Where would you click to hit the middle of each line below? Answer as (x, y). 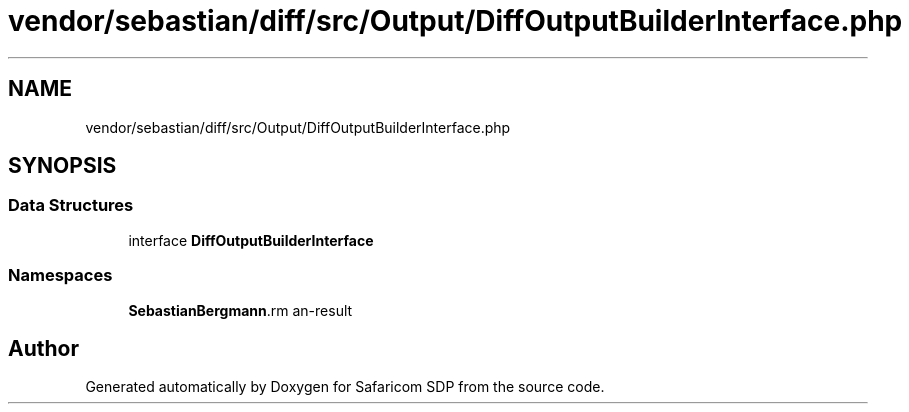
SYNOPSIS (62, 166)
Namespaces (60, 275)
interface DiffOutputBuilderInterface (251, 240)
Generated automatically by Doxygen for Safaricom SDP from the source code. (345, 387)
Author (43, 348)
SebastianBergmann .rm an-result (240, 310)
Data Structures (71, 205)
